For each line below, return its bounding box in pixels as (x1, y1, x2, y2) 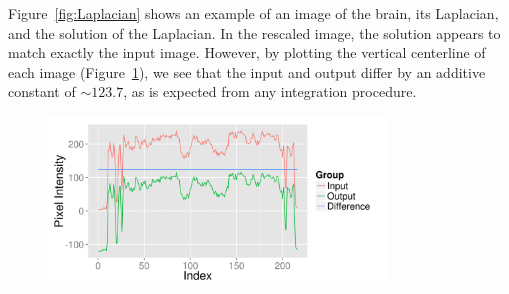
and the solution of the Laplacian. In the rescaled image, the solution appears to (8, 22, 501, 43)
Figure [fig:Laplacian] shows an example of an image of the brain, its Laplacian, (8, 3, 499, 23)
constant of (8, 81, 76, 102)
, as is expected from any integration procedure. (123, 81, 417, 102)
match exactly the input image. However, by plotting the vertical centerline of (8, 42, 486, 63)
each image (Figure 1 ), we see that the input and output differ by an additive (8, 61, 486, 82)
